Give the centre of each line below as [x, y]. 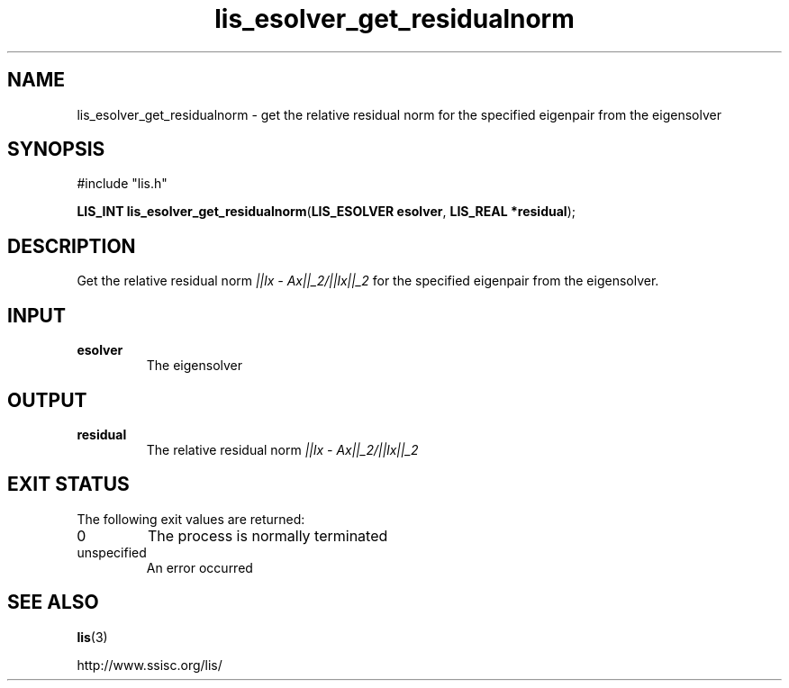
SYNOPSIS [56, 149]
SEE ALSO [53, 602]
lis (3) [92, 637]
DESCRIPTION [72, 246]
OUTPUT [47, 400]
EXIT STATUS [68, 484]
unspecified [112, 552]
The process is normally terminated [268, 535]
